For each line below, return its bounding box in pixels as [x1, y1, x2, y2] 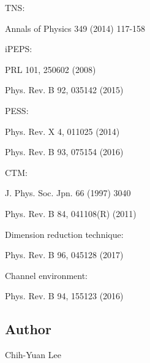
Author [5, 319, 51, 338]
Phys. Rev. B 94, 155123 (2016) [5, 289, 124, 302]
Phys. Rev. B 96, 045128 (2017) [5, 248, 124, 261]
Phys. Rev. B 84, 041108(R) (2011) [5, 207, 137, 220]
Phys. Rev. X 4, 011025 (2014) [5, 124, 120, 137]
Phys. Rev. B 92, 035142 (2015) [5, 83, 124, 96]
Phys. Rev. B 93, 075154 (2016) [5, 145, 124, 158]
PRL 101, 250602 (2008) [5, 63, 96, 75]
